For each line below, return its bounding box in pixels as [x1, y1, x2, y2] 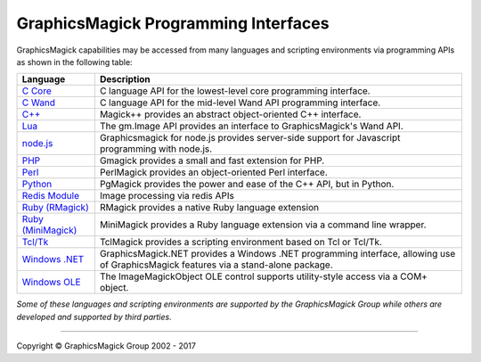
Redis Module [21, 190, 80, 202]
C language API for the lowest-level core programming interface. [99, 85, 371, 97]
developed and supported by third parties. [16, 311, 173, 322]
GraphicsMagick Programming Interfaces [16, 13, 330, 33]
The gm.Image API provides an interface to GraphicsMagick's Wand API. [99, 120, 404, 133]
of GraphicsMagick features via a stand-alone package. [99, 259, 333, 271]
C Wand [21, 96, 56, 109]
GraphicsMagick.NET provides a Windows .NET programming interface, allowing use [99, 248, 456, 260]
